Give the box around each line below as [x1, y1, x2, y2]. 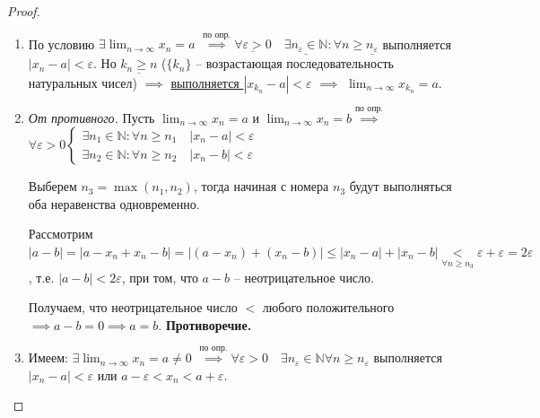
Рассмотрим [28, 224, 93, 243]
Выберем [28, 177, 77, 196]
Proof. [7, 2, 40, 20]
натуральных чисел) [28, 73, 137, 91]
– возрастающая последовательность [196, 54, 395, 73]
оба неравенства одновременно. [28, 194, 200, 213]
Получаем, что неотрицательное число [28, 298, 238, 317]
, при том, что [121, 267, 198, 286]
